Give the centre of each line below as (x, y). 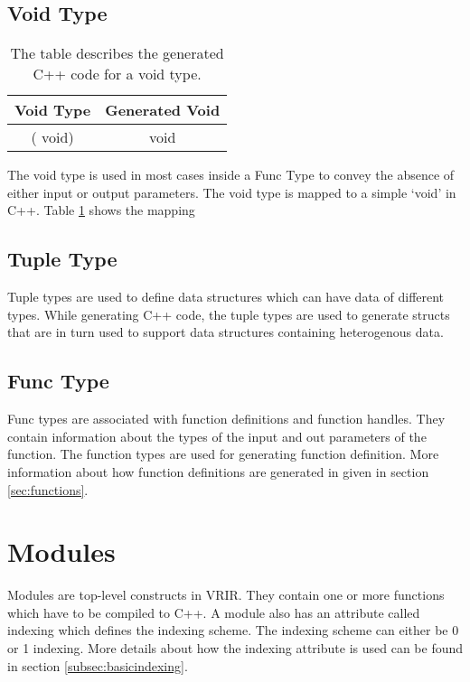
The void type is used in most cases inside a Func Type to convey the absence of (231, 175)
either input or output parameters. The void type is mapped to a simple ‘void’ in (232, 192)
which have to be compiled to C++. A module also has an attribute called (214, 612)
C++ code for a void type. (117, 74)
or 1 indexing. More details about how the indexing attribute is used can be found (235, 648)
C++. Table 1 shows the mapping (101, 210)
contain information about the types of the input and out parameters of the (217, 436)
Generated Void (163, 110)
